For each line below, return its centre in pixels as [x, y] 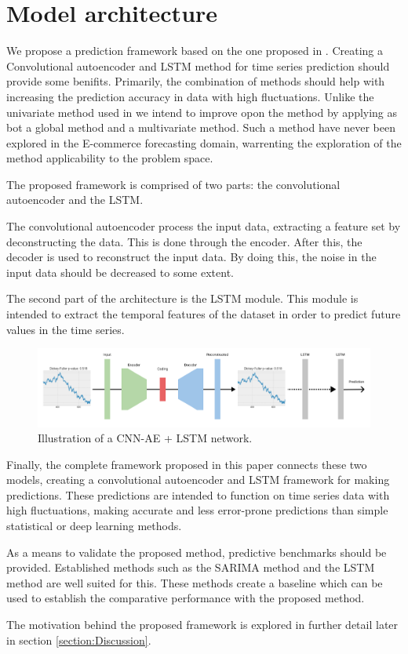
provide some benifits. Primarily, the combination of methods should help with [196, 81]
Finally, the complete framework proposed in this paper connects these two [187, 464]
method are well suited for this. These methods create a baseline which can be [195, 582]
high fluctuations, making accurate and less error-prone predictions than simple [197, 510]
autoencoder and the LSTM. [75, 200]
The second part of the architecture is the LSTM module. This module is [182, 298]
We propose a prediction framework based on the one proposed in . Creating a [195, 51]
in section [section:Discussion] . [79, 639]
